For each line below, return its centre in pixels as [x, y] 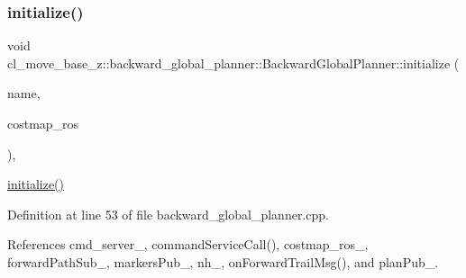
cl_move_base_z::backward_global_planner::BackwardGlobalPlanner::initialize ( [233, 63]
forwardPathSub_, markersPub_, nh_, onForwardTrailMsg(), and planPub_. [223, 261]
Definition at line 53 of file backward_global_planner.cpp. [168, 214]
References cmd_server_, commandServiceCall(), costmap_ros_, [188, 244]
